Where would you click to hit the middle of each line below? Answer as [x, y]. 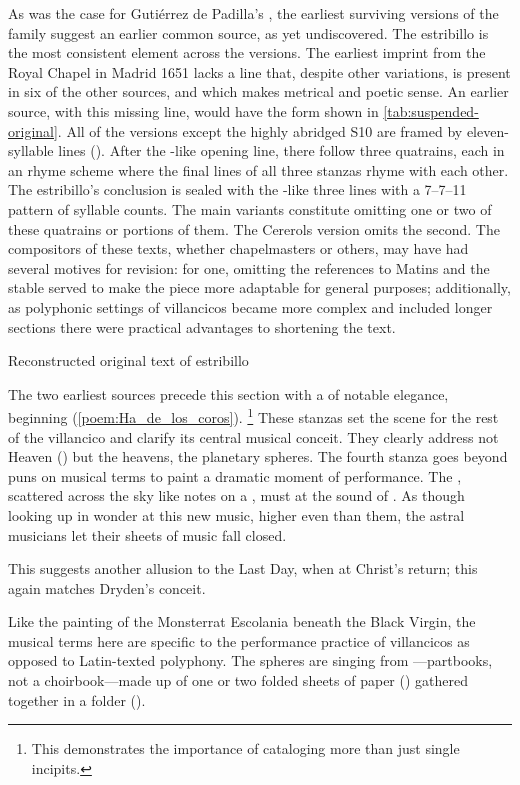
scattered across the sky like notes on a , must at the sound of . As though [236, 495]
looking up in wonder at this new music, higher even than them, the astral [236, 514]
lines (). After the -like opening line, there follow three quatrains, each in [281, 150]
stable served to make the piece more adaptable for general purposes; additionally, [259, 287]
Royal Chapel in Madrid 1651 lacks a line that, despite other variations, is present [259, 71]
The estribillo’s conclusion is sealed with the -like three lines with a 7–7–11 [237, 189]
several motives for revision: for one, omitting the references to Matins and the [249, 267]
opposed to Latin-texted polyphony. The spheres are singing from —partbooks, [250, 660]
